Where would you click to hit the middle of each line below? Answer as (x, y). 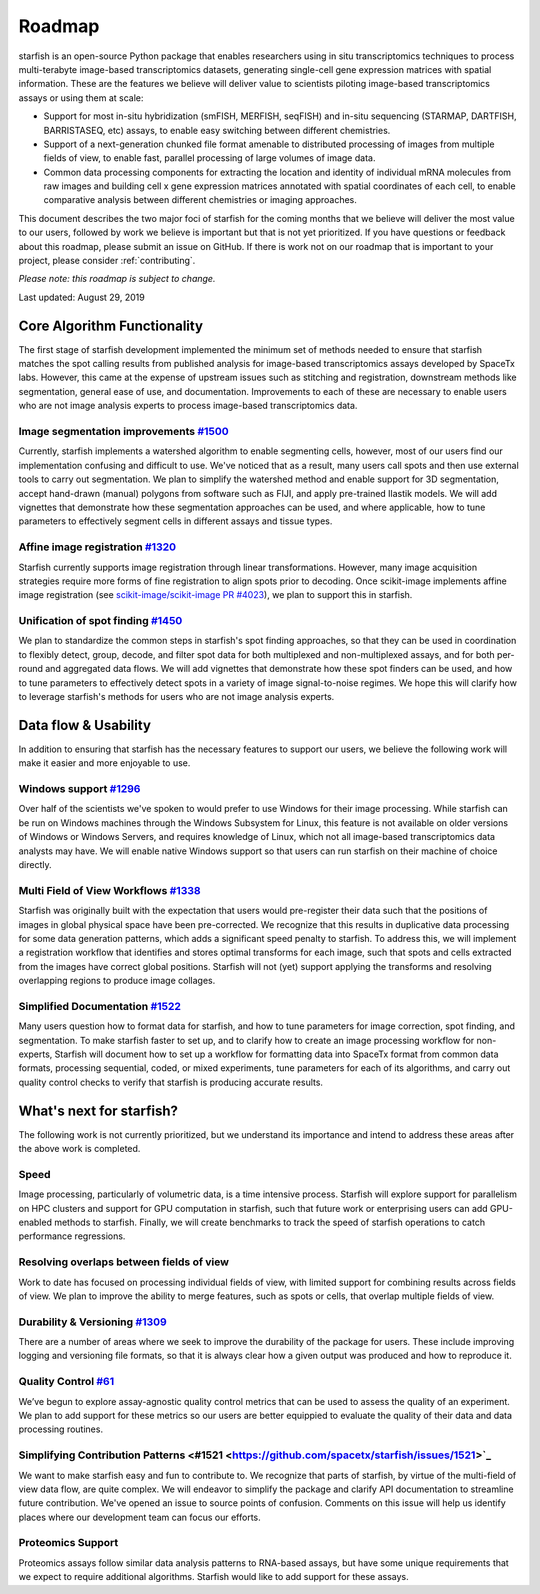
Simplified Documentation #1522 (100, 1006)
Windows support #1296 (79, 789)
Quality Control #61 (66, 1382)
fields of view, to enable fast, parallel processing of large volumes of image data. (209, 158)
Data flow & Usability (85, 725)
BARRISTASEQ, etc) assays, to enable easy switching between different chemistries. (217, 130)
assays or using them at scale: (81, 97)
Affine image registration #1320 (97, 547)
